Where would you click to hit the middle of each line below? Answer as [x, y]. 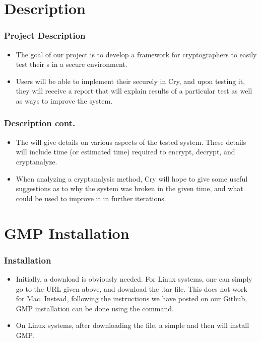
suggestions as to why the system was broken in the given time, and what [129, 188]
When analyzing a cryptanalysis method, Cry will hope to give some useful [132, 178]
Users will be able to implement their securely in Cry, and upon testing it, [130, 81]
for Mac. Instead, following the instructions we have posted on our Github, [132, 298]
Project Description [45, 35]
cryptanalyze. [37, 161]
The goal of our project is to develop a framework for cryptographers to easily [136, 54]
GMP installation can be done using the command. [95, 308]
